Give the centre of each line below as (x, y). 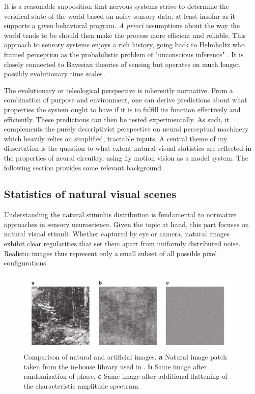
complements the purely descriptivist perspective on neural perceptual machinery (126, 129)
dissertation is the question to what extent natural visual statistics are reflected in (128, 148)
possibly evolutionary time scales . (56, 74)
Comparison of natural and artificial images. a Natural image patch (125, 357)
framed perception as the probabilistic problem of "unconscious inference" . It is (124, 54)
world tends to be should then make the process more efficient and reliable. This (125, 35)
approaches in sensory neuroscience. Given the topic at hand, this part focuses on (127, 224)
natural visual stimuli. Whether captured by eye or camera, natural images (117, 234)
